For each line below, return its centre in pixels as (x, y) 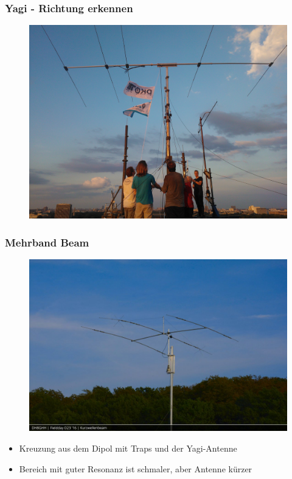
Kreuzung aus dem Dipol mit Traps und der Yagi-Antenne (128, 448)
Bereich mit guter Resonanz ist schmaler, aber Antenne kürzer (136, 468)
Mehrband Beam (47, 242)
